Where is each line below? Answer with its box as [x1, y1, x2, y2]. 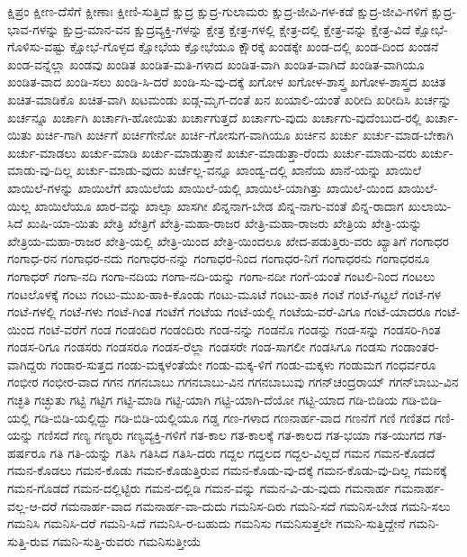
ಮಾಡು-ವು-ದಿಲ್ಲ [7, 160, 73, 179]
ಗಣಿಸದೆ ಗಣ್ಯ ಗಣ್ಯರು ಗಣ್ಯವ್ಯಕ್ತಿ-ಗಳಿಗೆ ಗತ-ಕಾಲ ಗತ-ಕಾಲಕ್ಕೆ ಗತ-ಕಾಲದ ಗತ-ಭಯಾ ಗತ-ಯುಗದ [37, 425, 425, 444]
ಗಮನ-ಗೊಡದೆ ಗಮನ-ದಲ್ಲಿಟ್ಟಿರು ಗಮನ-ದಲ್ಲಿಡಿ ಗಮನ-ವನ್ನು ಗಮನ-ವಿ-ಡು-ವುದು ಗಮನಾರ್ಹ [7, 479, 391, 498]
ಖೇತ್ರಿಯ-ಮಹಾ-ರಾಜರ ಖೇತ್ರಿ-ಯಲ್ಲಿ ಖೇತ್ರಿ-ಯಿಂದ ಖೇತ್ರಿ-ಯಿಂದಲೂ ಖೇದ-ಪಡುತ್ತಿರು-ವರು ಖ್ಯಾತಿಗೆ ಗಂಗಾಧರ [7, 231, 449, 250]
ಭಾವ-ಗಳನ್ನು [7, 19, 59, 38]
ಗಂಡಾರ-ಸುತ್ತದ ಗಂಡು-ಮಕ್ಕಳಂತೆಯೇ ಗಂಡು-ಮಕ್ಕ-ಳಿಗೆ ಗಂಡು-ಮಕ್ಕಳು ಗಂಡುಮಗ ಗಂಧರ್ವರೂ [50, 354, 436, 373]
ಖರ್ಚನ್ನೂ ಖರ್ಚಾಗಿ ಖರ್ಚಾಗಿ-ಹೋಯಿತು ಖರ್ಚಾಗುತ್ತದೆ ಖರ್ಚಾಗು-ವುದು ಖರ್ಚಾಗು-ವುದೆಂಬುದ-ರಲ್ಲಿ [7, 107, 422, 126]
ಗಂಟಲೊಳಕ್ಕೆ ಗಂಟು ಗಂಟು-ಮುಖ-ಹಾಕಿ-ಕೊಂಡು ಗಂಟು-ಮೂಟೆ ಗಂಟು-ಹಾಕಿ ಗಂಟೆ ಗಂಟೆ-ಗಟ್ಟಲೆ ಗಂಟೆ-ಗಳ [7, 284, 442, 303]
